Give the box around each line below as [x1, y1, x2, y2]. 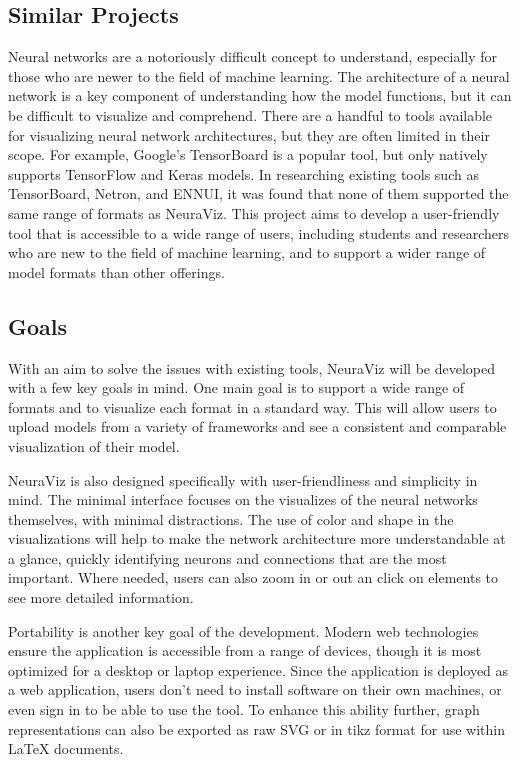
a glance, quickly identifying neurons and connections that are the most [8, 547, 447, 568]
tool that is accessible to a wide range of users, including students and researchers [8, 222, 509, 243]
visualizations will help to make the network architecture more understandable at [8, 528, 506, 549]
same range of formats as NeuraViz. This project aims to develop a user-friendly [8, 202, 500, 223]
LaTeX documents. [8, 738, 124, 759]
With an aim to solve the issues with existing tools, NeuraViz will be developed [8, 357, 495, 378]
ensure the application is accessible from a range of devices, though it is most [8, 640, 482, 661]
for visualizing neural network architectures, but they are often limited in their [8, 124, 490, 145]
